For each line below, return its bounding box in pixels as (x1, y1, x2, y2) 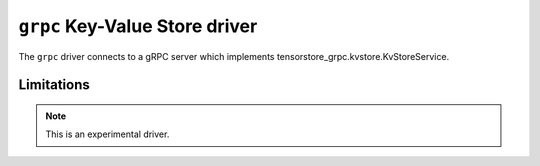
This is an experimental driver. (45, 128, 170, 140)
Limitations (18, 76, 90, 94)
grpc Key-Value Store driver (18, 15, 258, 37)
